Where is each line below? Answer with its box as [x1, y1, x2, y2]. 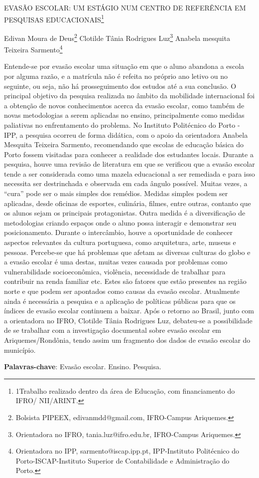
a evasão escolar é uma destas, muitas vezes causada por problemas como [4, 256, 228, 267]
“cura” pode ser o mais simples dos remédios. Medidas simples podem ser [4, 188, 228, 199]
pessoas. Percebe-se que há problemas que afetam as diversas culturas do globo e [4, 246, 251, 257]
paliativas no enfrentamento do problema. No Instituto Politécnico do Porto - [4, 119, 240, 130]
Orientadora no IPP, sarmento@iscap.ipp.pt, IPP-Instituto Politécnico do [15, 446, 240, 456]
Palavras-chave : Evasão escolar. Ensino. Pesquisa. [4, 361, 161, 372]
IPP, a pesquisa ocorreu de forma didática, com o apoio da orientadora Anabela [4, 129, 248, 140]
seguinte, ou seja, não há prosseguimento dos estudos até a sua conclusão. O [4, 80, 237, 91]
